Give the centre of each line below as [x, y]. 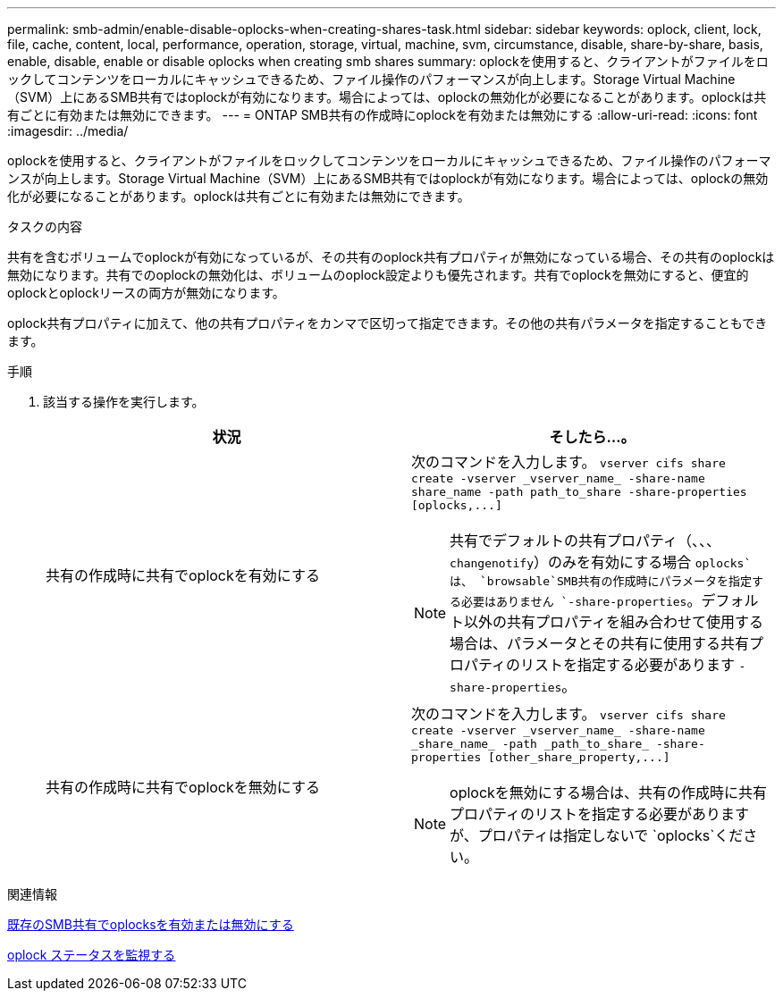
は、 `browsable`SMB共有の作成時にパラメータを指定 [601, 581]
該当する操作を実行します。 [124, 402]
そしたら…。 [592, 437]
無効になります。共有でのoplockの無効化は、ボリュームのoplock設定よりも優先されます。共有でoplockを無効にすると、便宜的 [378, 275]
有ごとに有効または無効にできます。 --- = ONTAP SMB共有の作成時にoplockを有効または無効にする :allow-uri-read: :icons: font [383, 115]
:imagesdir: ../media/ [68, 131]
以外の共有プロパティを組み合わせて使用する [614, 622]
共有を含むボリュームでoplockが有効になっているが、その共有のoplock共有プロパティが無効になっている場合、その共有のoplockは [391, 257]
